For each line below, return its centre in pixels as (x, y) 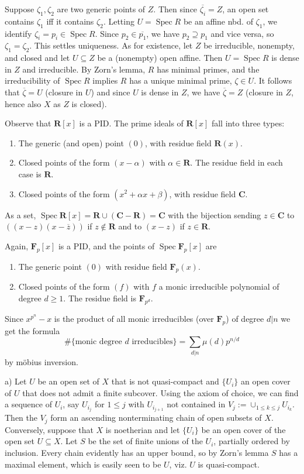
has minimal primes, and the (208, 69)
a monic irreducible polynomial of (219, 286)
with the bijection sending (215, 214)
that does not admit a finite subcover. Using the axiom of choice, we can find (160, 392)
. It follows (273, 80)
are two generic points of (101, 9)
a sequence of (28, 404)
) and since (110, 92)
